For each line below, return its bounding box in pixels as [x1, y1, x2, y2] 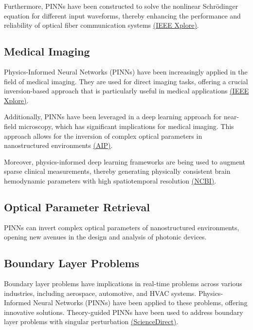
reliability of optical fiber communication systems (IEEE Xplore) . [4, 20, 199, 30]
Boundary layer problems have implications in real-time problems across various [4, 278, 242, 289]
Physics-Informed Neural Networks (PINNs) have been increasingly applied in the [4, 66, 248, 76]
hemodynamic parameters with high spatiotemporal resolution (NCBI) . [4, 175, 217, 185]
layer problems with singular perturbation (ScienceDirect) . [4, 316, 179, 327]
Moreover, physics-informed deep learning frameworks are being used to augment [4, 156, 246, 166]
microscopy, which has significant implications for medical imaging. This [18, 121, 234, 131]
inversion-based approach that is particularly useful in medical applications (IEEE [4, 86, 249, 96]
